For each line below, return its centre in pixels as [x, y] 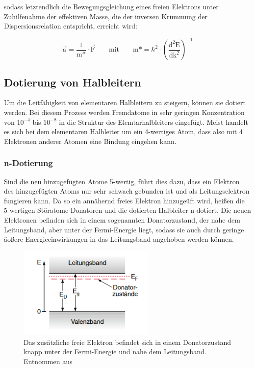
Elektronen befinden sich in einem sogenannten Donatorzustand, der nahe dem [122, 220]
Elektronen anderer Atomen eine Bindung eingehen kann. [90, 141]
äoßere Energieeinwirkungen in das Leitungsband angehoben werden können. [119, 239]
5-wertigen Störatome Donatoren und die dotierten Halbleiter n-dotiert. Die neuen [127, 210]
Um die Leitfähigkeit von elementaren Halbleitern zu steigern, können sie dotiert [125, 102]
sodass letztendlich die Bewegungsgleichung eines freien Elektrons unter [111, 6]
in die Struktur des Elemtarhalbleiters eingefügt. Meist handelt [153, 122]
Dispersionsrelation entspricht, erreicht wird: [71, 26]
